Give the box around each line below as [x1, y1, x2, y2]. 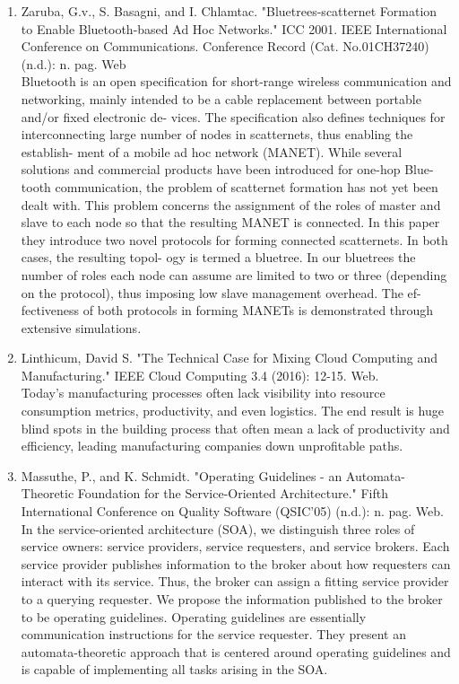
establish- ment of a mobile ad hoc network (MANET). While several [21, 142, 403, 161]
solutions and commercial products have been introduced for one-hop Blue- [21, 160, 434, 179]
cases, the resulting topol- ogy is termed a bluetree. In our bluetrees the [21, 248, 416, 267]
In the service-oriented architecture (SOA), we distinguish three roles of [21, 519, 415, 538]
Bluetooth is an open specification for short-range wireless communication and [21, 72, 452, 91]
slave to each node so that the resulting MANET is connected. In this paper [21, 213, 440, 232]
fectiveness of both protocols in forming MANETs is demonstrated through [21, 301, 434, 320]
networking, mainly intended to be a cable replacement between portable [21, 89, 421, 108]
